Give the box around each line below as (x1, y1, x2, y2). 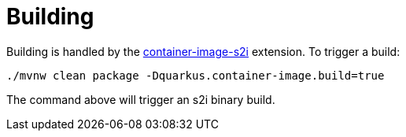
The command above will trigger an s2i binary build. (6, 92, 275, 106)
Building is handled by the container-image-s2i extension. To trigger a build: (6, 44, 400, 58)
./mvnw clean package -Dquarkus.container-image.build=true (6, 68, 385, 82)
